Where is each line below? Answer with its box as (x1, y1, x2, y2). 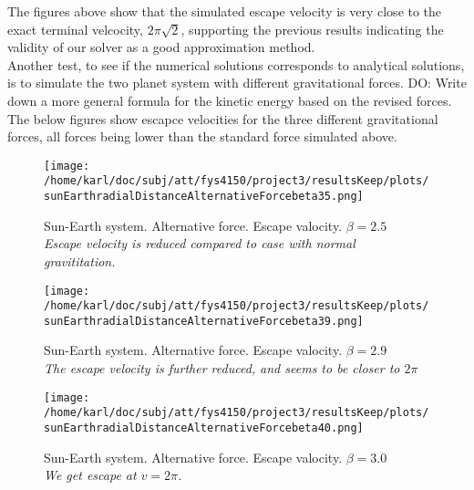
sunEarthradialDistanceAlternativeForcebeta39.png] (44, 314, 364, 328)
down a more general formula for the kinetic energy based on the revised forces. (7, 90, 452, 109)
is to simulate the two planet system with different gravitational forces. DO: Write (7, 73, 467, 92)
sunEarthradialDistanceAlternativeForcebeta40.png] (44, 421, 364, 434)
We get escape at (44, 465, 137, 485)
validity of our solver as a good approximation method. (7, 37, 315, 57)
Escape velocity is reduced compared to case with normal (44, 234, 355, 253)
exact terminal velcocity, (7, 19, 143, 38)
